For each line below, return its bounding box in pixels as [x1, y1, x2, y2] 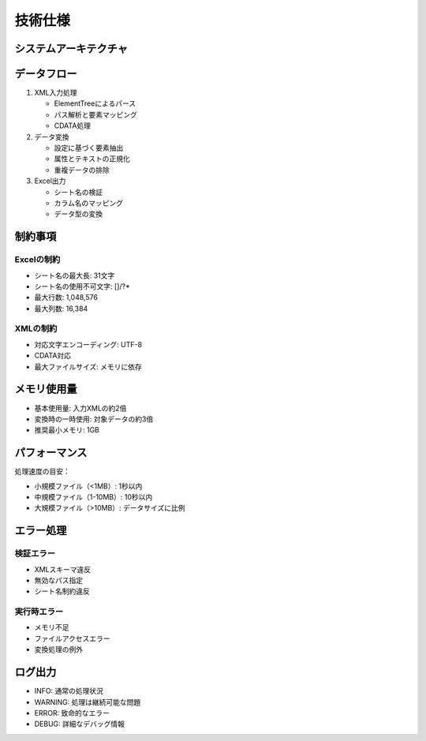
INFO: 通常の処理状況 [34, 687, 104, 696]
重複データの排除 [54, 165, 110, 174]
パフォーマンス [14, 446, 88, 459]
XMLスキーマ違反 [34, 564, 92, 574]
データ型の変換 [54, 209, 103, 219]
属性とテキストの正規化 [54, 154, 130, 163]
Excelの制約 [14, 254, 61, 265]
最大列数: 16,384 [34, 304, 88, 313]
